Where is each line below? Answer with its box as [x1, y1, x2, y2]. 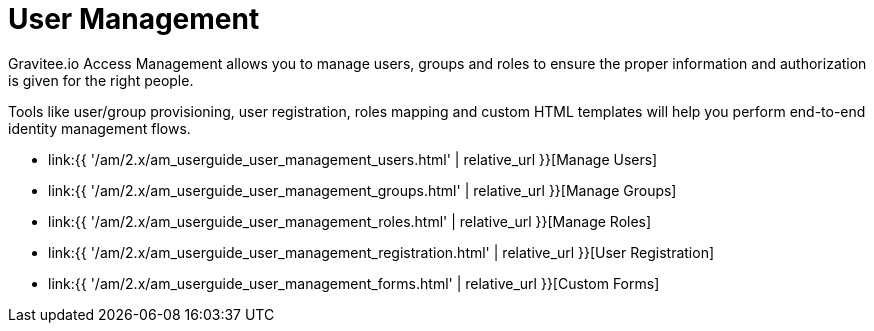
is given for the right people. [8, 71, 194, 89]
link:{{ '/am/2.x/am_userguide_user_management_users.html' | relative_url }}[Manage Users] [48, 150, 658, 168]
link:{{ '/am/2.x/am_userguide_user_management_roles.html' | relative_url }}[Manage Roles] [48, 212, 652, 230]
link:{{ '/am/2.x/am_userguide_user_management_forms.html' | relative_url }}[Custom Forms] [48, 274, 660, 292]
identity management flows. [8, 119, 191, 137]
